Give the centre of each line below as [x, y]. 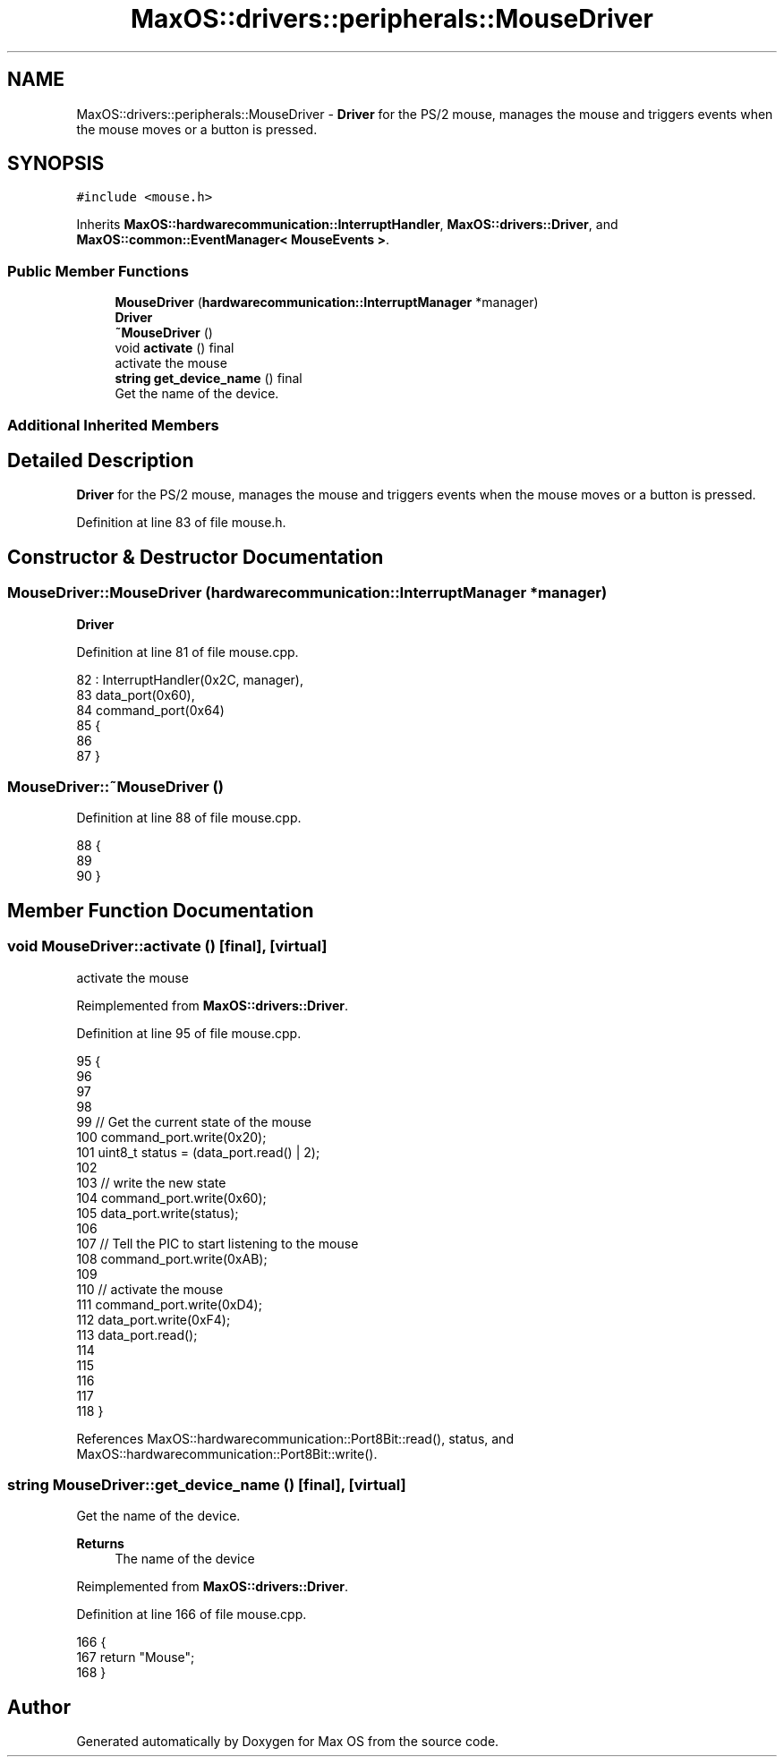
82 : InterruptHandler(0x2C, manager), [190, 679]
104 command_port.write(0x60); [171, 1197]
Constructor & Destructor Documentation [196, 557]
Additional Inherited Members [113, 425]
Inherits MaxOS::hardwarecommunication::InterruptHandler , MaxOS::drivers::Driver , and [347, 225]
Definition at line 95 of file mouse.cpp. [189, 1033]
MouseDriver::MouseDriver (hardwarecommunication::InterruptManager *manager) [307, 593]
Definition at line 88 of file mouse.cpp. [189, 818]
